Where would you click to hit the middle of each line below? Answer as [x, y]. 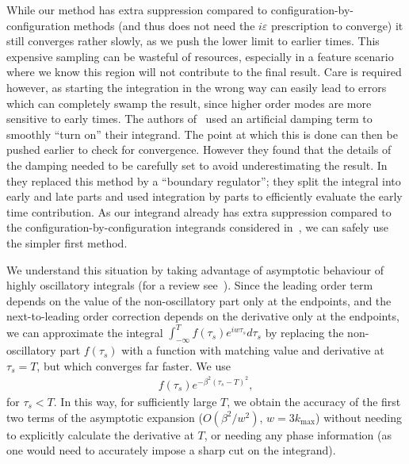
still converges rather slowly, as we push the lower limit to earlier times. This [193, 41]
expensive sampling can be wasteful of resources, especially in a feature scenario [200, 56]
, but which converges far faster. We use [134, 365]
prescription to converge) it [337, 25]
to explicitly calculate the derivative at [100, 434]
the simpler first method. [67, 242]
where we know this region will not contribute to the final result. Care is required [204, 72]
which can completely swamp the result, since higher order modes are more [189, 103]
